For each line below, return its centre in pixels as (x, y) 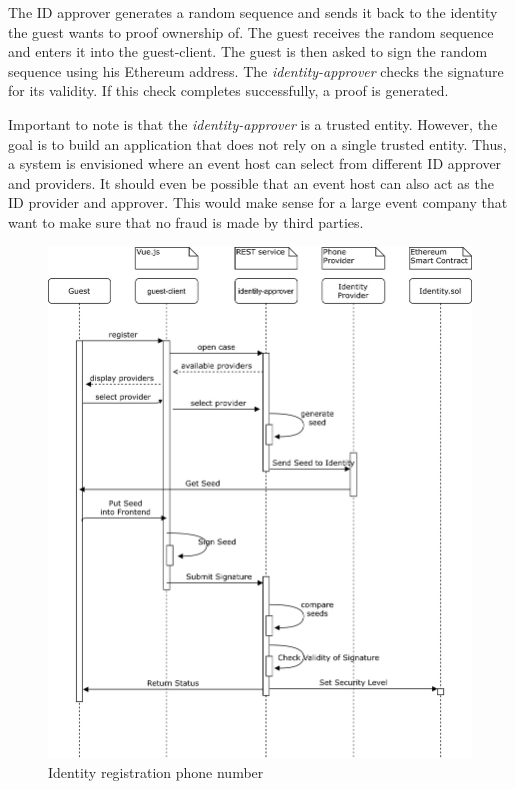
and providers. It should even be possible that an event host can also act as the (251, 182)
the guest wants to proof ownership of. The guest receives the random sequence (251, 31)
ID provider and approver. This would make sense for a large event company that (258, 202)
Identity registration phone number (156, 771)
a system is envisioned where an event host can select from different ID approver (255, 163)
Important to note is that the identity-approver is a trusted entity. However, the (253, 123)
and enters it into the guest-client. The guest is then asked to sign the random (248, 51)
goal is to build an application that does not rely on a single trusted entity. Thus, (257, 143)
